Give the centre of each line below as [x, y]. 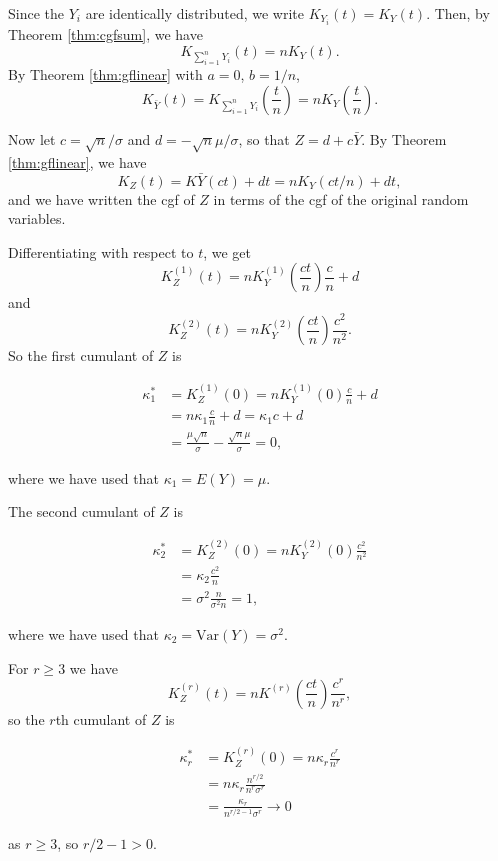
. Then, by [458, 13]
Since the [36, 13]
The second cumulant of [81, 511]
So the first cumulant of [81, 355]
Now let [32, 138]
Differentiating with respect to [101, 251]
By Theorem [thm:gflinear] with [105, 74]
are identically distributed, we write [195, 13]
